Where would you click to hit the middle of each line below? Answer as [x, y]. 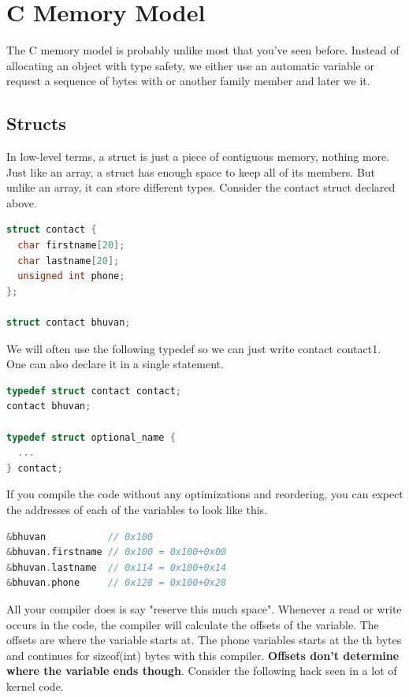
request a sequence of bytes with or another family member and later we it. [188, 81]
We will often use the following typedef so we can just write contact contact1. [194, 348]
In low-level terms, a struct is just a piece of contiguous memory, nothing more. [198, 157]
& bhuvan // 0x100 [80, 537]
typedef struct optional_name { [91, 437]
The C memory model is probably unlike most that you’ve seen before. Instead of [203, 50]
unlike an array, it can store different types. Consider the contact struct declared [201, 187]
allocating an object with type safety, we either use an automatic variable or [190, 65]
